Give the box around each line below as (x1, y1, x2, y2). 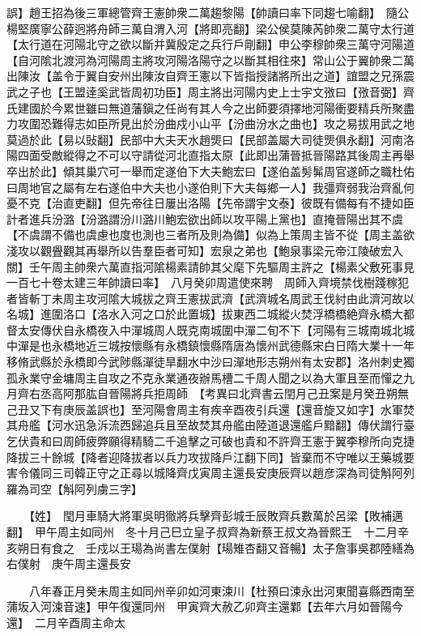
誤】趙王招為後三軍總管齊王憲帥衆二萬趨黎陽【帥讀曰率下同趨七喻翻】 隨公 (6, 4, 409, 20)
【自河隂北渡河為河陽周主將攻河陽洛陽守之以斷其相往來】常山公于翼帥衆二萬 (6, 51, 415, 68)
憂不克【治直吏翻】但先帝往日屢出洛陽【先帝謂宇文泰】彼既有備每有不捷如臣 (6, 194, 415, 211)
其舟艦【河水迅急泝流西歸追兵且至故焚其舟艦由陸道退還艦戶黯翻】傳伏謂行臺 (6, 416, 415, 433)
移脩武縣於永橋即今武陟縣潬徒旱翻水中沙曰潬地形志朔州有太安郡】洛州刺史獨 (6, 353, 415, 370)
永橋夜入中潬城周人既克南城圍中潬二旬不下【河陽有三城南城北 (74, 321, 403, 338)
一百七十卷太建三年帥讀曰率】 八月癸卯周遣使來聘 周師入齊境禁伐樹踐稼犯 (6, 274, 409, 291)
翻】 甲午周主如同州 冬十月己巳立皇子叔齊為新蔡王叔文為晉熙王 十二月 (6, 523, 398, 540)
